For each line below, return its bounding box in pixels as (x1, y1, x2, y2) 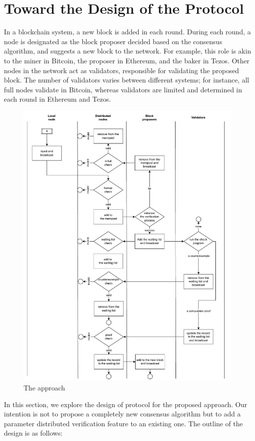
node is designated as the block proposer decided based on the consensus (4, 36, 223, 46)
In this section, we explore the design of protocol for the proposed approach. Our (4, 399, 248, 409)
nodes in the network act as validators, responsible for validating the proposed (4, 65, 239, 75)
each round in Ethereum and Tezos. (4, 94, 111, 104)
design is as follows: (4, 428, 63, 438)
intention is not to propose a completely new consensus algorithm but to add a (4, 409, 241, 419)
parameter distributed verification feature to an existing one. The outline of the (4, 418, 243, 428)
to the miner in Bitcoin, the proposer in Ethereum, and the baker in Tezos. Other (4, 55, 250, 65)
